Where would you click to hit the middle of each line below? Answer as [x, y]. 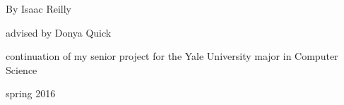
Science [22, 69]
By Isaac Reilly [39, 8]
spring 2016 [31, 93]
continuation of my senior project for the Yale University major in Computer [172, 56]
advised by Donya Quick [59, 32]
